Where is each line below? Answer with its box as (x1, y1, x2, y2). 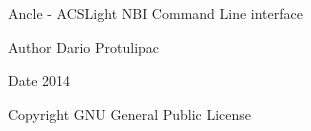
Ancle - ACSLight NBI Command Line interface (8, 3, 303, 23)
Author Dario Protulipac (8, 36, 160, 57)
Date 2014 (8, 70, 71, 91)
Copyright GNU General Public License (8, 103, 252, 124)
